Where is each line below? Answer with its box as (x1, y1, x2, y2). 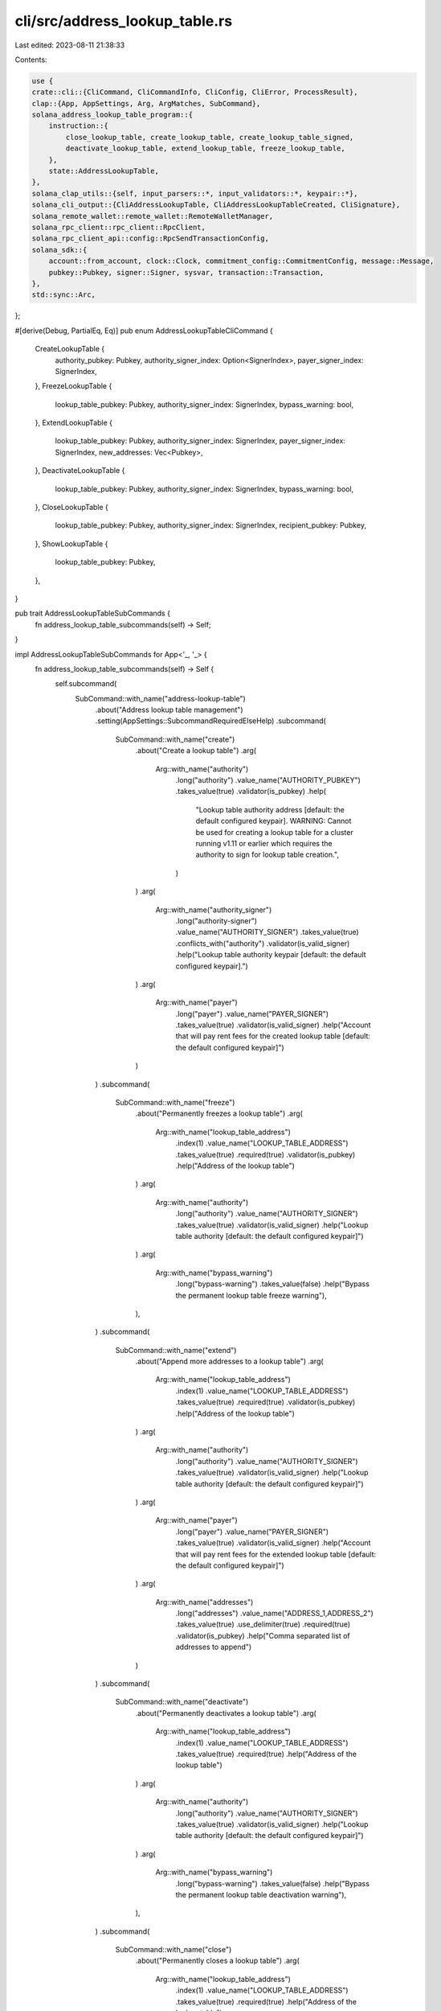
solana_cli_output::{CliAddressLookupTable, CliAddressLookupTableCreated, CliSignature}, (31, 200, 401, 209)
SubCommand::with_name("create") (115, 734, 235, 744)
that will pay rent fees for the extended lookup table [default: (175, 1549, 377, 1559)
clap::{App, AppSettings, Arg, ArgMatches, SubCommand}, (31, 99, 261, 108)
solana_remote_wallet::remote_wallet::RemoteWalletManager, (31, 212, 274, 220)
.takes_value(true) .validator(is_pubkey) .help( (175, 787, 327, 796)
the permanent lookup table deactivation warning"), (175, 1890, 347, 1899)
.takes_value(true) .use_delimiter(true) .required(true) (175, 1619, 351, 1629)
